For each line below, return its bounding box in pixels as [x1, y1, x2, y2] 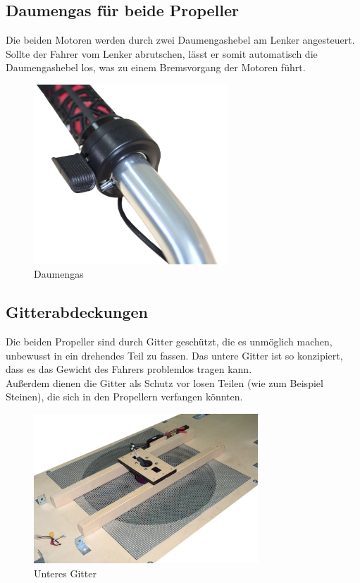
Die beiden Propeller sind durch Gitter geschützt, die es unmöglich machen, [6, 334, 333, 349]
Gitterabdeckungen [6, 301, 148, 323]
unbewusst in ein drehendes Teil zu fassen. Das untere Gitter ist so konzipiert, [6, 348, 343, 362]
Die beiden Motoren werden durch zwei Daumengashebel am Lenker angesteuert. [6, 32, 355, 47]
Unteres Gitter [34, 566, 97, 581]
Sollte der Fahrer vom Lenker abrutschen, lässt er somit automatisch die [6, 46, 318, 61]
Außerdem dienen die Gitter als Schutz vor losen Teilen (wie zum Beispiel [6, 375, 323, 390]
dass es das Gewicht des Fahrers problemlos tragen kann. [6, 362, 252, 376]
